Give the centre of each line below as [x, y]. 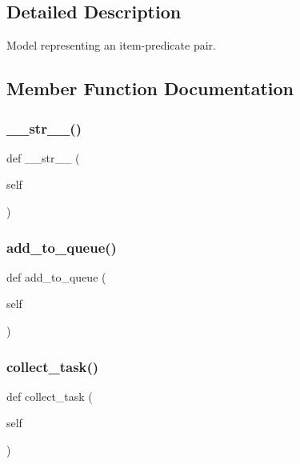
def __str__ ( [43, 157]
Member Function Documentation [150, 88]
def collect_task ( [50, 396]
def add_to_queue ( [56, 276]
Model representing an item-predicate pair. [111, 45]
